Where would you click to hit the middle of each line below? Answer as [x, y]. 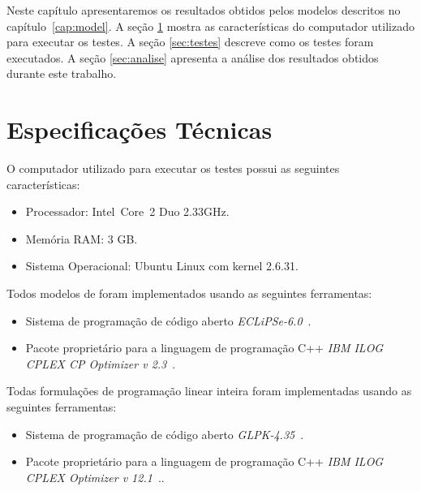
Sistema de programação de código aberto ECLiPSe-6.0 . [168, 320]
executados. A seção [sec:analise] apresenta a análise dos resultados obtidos [193, 57]
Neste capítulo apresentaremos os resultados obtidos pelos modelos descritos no [204, 10]
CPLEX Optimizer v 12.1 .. [95, 477]
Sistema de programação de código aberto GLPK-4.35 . [165, 434]
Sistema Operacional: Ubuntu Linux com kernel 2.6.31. [162, 266]
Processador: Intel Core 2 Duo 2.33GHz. [127, 211]
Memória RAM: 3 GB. [82, 238]
